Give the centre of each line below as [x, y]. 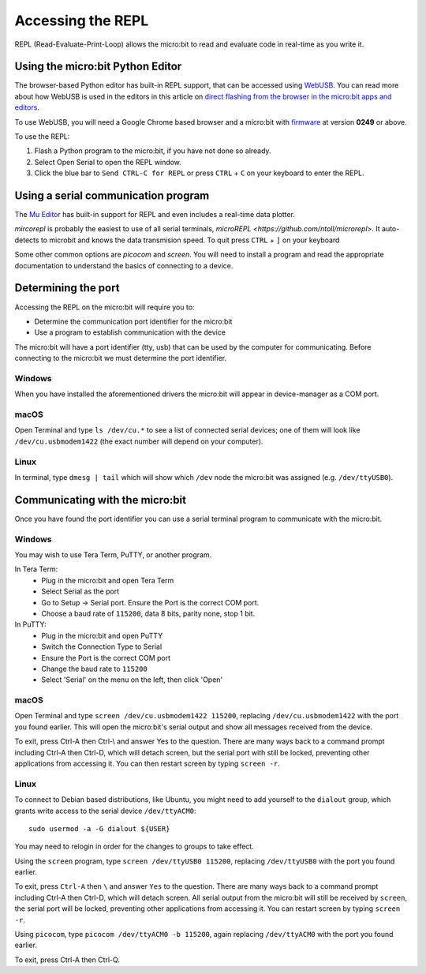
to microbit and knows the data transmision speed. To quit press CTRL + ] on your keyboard [190, 240]
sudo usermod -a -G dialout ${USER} [99, 828]
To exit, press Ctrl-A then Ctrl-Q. [67, 960]
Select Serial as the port [80, 591]
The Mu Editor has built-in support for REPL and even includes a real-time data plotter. [155, 215]
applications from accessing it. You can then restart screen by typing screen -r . [147, 763]
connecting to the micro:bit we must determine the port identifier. [121, 358]
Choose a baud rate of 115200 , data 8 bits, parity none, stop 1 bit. [148, 613]
